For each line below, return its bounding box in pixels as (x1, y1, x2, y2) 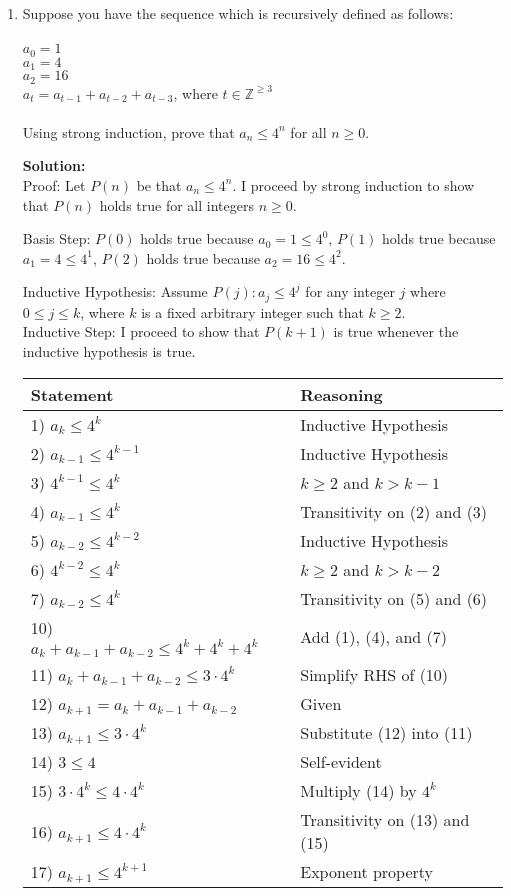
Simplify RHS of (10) (300, 663, 449, 687)
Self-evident (300, 750, 382, 774)
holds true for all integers (99, 194, 254, 215)
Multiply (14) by (300, 779, 417, 803)
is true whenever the (333, 321, 459, 342)
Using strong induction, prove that (22, 121, 235, 142)
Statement (30, 382, 114, 406)
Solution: (22, 155, 86, 176)
